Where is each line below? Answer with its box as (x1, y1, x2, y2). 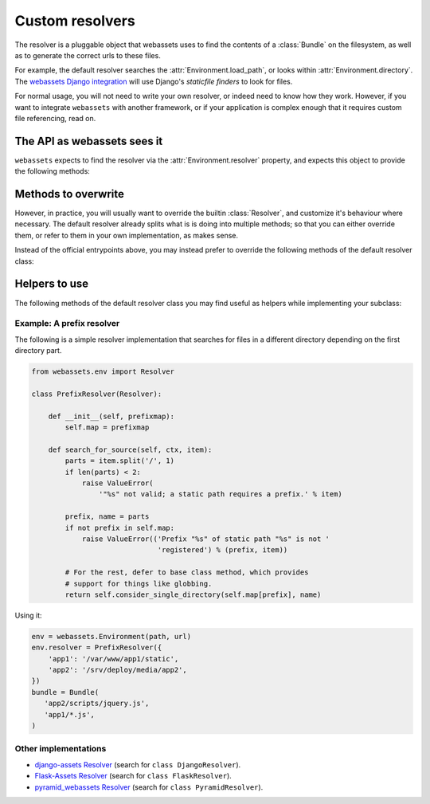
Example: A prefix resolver (14, 318, 120, 329)
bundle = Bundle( (31, 688, 100, 696)
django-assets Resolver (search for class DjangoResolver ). (34, 759, 241, 769)
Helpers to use (14, 277, 89, 291)
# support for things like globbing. (64, 578, 213, 588)
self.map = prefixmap (64, 423, 150, 432)
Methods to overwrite (14, 187, 125, 201)
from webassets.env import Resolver (31, 367, 175, 376)
